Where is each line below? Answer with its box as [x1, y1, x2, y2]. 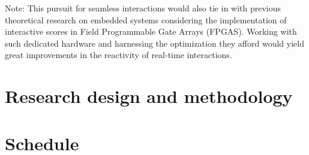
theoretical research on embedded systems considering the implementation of [5, 13, 287, 26]
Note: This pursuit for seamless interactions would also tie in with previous [5, 2, 281, 14]
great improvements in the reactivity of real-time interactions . [5, 48, 232, 61]
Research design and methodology [5, 84, 293, 108]
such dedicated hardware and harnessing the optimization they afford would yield [5, 37, 304, 49]
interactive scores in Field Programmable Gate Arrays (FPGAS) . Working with [5, 25, 297, 38]
